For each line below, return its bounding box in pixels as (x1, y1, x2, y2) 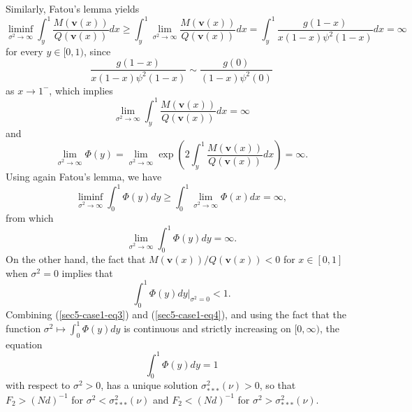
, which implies (49, 83, 113, 97)
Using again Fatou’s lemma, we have (6, 169, 162, 184)
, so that (259, 378, 296, 392)
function (6, 320, 41, 335)
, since (83, 43, 111, 58)
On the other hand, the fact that (6, 252, 146, 267)
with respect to (6, 378, 71, 392)
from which (6, 211, 54, 225)
